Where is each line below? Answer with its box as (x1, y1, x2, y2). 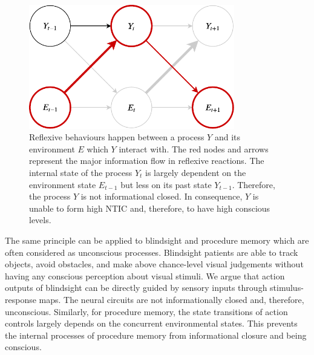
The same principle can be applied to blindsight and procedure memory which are (5, 233, 309, 246)
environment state (29, 178, 96, 191)
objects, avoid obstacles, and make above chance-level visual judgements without (5, 258, 304, 270)
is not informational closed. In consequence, (80, 190, 243, 203)
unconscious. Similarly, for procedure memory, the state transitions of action (5, 305, 288, 318)
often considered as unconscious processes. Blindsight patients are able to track (5, 246, 298, 258)
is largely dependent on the (145, 166, 246, 178)
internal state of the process (29, 166, 132, 178)
